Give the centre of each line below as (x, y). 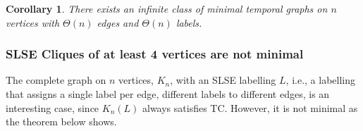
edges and (118, 22)
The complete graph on (56, 80)
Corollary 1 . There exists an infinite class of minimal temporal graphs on (167, 8)
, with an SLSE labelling (223, 80)
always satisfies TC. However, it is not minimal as (250, 107)
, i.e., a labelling (320, 80)
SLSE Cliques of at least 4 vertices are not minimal (155, 54)
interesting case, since (53, 107)
